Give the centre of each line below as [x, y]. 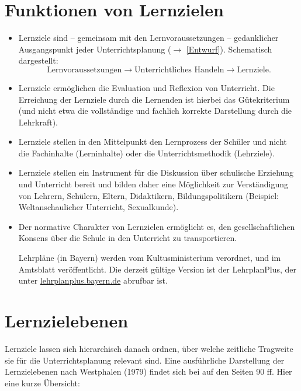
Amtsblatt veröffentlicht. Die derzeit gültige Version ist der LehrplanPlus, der [157, 269]
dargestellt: [38, 60]
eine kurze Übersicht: [42, 383]
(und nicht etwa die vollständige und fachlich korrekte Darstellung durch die [155, 111]
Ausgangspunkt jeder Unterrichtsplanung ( [95, 49]
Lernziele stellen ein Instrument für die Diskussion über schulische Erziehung [156, 172]
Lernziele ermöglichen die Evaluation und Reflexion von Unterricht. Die [146, 87]
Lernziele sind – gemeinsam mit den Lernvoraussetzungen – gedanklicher [148, 38]
